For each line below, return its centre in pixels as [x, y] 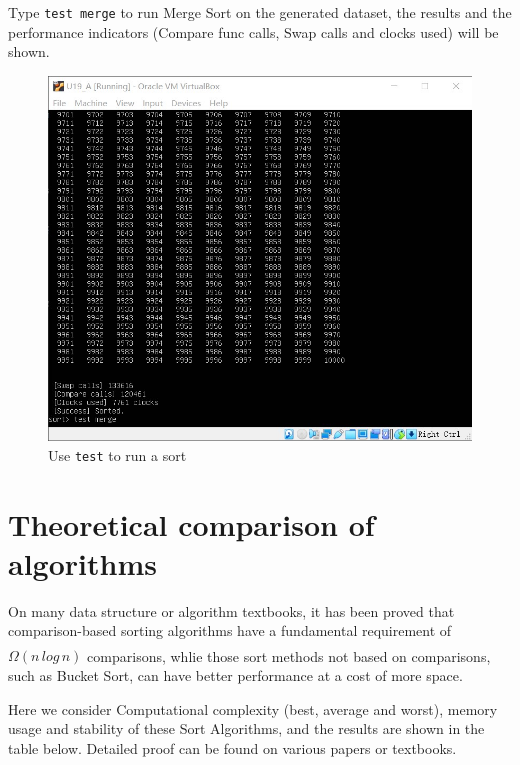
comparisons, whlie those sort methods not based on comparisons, [289, 655]
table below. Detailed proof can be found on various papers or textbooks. [232, 747]
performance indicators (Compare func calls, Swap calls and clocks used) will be [253, 31]
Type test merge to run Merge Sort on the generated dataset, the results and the [260, 12]
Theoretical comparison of [191, 523]
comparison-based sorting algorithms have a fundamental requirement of [230, 630]
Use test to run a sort [117, 454]
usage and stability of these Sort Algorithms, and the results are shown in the [246, 728]
